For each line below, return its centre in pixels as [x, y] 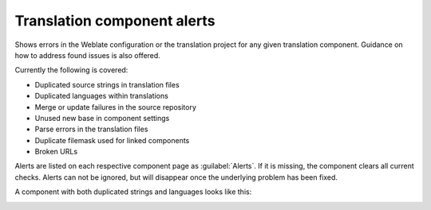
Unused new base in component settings [102, 118]
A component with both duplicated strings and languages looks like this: [133, 192]
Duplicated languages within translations [102, 96]
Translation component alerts [115, 21]
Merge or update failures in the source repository [116, 107]
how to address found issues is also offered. [88, 55]
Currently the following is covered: [71, 70]
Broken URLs [56, 152]
